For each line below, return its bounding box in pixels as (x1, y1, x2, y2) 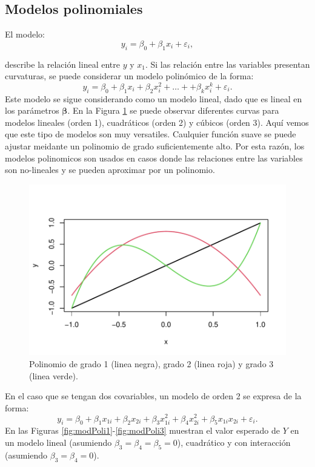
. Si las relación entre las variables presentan (145, 57, 310, 70)
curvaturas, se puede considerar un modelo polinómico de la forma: (5, 70, 254, 82)
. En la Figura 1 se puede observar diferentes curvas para (67, 104, 279, 117)
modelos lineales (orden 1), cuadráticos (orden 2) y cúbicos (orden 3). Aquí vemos (5, 116, 309, 128)
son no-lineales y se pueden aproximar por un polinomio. (5, 163, 215, 176)
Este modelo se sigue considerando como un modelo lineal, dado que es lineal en (5, 92, 302, 105)
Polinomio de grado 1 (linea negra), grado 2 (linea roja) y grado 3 (29, 358, 274, 370)
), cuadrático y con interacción (177, 436, 291, 448)
